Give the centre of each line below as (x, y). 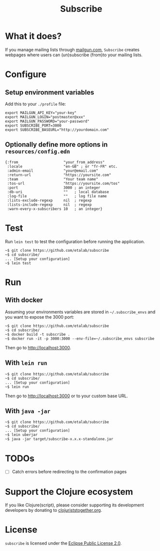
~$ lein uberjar (21, 435)
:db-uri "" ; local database (58, 192)
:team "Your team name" (52, 179)
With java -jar (28, 411)
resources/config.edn (37, 152)
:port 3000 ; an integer (54, 188)
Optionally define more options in (56, 145)
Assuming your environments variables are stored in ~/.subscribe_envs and (80, 312)
